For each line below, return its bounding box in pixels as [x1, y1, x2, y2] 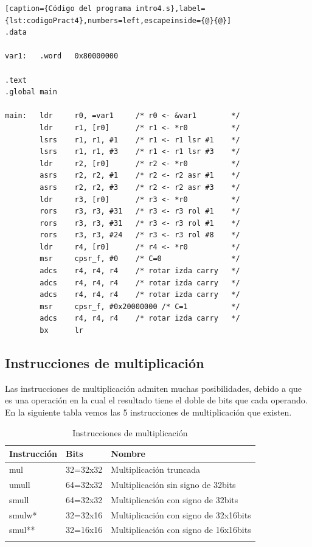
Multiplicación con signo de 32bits [111, 493, 238, 506]
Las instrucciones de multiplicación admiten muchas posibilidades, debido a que [5, 382, 302, 394]
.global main [5, 88, 57, 97]
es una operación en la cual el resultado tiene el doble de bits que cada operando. [5, 394, 308, 406]
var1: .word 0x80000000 [5, 52, 119, 61]
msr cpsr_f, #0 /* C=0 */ [40, 254, 240, 263]
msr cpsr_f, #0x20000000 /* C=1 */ [40, 302, 240, 311]
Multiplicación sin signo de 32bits [111, 478, 236, 490]
